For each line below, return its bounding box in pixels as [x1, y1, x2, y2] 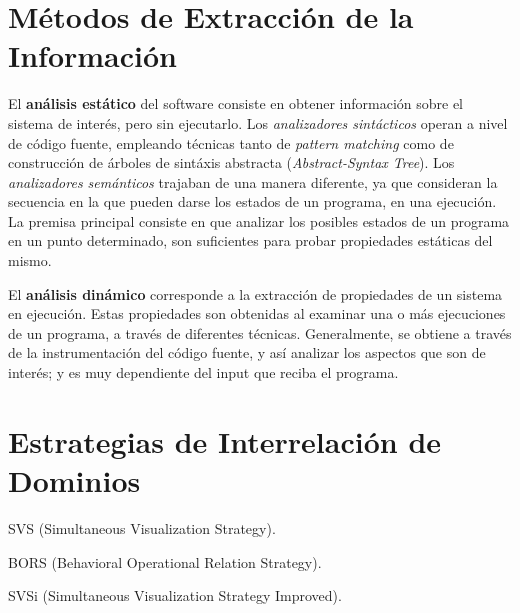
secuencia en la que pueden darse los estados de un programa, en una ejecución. [8, 191, 497, 212]
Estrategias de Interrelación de [8, 420, 442, 461]
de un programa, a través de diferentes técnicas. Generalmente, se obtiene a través [8, 322, 512, 343]
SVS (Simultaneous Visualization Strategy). [8, 517, 276, 538]
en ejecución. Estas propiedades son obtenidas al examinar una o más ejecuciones [8, 303, 506, 324]
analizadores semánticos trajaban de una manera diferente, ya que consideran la [8, 171, 498, 192]
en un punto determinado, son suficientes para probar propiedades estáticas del [8, 230, 493, 251]
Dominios [8, 460, 141, 500]
